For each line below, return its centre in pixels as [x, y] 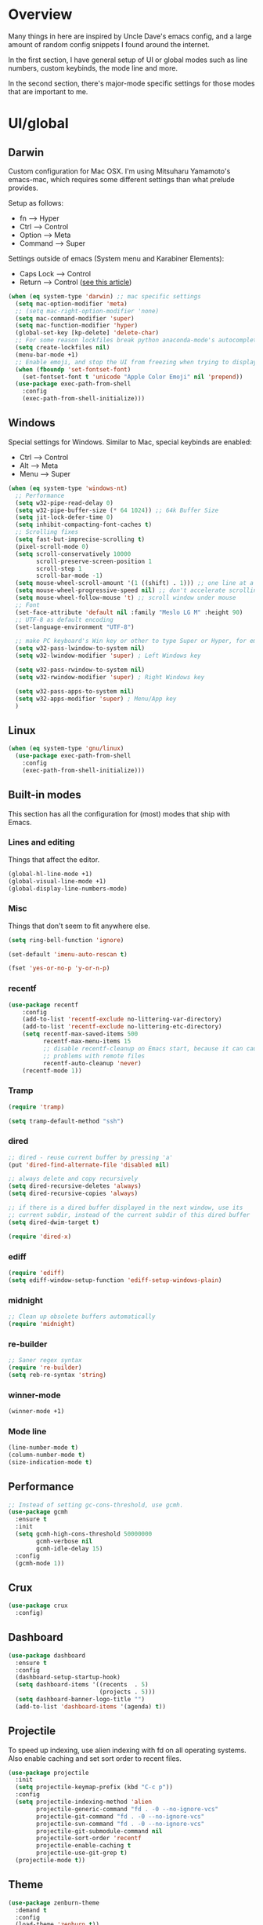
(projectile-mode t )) [50, 1861]
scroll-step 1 [59, 568]
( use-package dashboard [47, 1655]
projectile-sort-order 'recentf [89, 1839]
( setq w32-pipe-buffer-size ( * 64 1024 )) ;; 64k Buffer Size [117, 510]
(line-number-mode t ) [43, 1448]
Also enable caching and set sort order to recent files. [95, 1758]
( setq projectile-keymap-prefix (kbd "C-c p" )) [94, 1788]
